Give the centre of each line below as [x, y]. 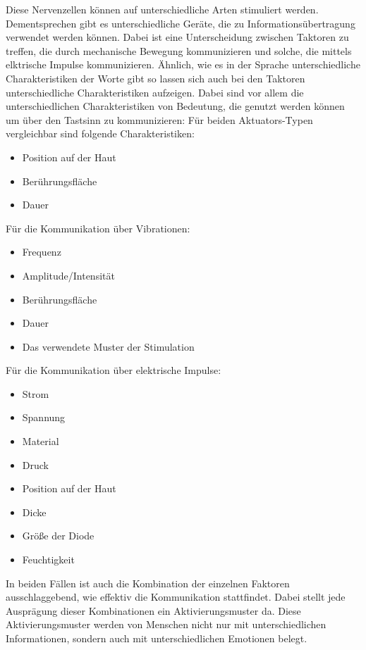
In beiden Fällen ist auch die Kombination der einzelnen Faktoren [148, 583]
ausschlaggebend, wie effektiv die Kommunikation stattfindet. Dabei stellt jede [176, 597]
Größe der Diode [58, 536]
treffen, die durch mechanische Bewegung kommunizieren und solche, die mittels [179, 50]
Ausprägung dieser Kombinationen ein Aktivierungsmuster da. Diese [153, 610]
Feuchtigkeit [48, 560]
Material [41, 441]
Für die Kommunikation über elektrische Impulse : [114, 370]
